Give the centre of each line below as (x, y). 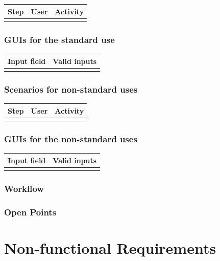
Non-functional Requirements (110, 247)
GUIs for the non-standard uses (71, 138)
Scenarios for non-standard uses (71, 89)
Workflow (24, 188)
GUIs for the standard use (59, 39)
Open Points (30, 212)
